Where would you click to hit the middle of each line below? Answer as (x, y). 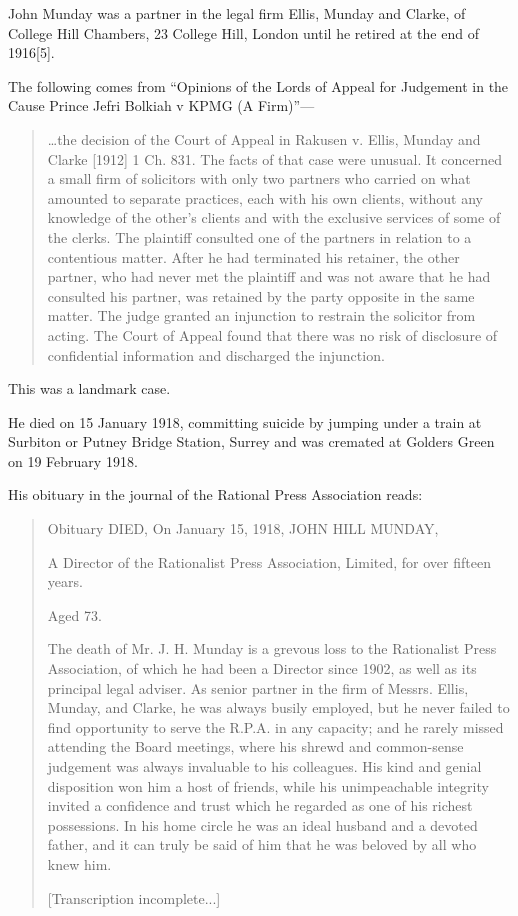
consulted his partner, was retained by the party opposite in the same (261, 295)
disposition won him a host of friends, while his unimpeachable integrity (268, 785)
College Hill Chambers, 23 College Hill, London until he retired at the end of (243, 32)
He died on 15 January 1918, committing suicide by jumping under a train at (245, 421)
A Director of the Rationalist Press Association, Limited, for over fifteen (269, 561)
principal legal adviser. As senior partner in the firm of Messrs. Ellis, (258, 687)
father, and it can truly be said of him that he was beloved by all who (262, 844)
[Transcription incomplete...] (134, 897)
